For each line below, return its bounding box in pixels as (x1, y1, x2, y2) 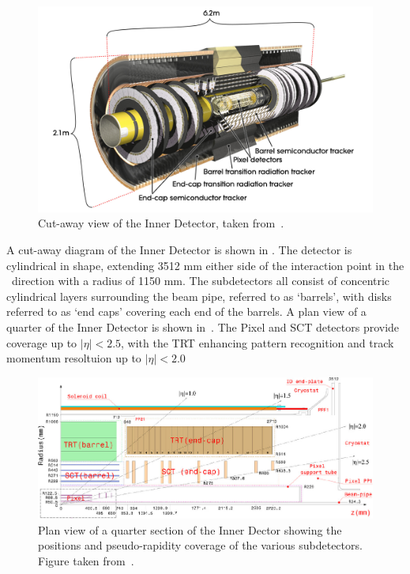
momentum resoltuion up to (6, 350, 141, 366)
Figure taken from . (38, 552, 134, 568)
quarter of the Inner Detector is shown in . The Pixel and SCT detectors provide (6, 319, 400, 336)
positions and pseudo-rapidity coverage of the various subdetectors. (38, 537, 363, 553)
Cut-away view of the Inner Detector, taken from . (38, 215, 284, 231)
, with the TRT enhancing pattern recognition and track (121, 334, 394, 351)
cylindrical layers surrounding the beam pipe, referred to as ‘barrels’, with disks (6, 287, 392, 304)
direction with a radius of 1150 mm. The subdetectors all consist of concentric (11, 272, 390, 289)
